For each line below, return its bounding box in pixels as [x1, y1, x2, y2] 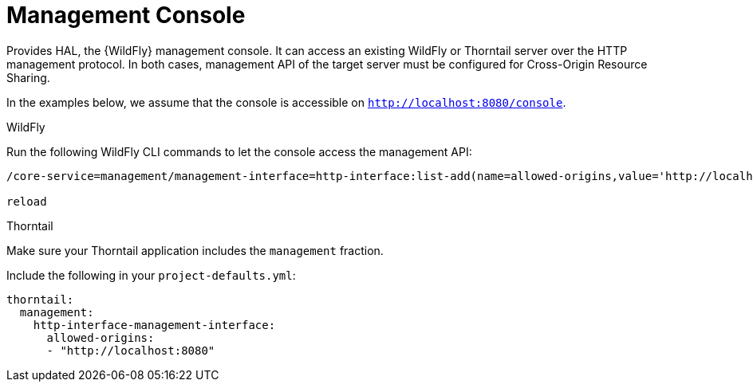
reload [6, 194, 47, 208]
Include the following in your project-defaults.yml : [6, 268, 296, 282]
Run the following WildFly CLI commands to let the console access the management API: [6, 144, 472, 159]
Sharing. [6, 70, 50, 84]
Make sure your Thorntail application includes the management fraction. [6, 243, 384, 257]
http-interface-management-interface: [33, 318, 276, 331]
